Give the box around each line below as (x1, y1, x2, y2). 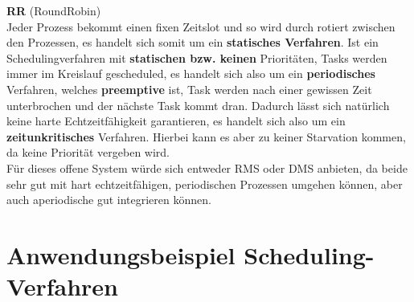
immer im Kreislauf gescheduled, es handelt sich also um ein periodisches (6, 65, 375, 82)
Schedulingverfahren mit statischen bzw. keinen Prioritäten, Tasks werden (6, 49, 387, 66)
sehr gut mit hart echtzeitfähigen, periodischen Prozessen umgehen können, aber (6, 175, 403, 192)
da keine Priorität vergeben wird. (6, 144, 170, 161)
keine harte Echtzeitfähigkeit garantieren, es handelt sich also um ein (6, 112, 346, 129)
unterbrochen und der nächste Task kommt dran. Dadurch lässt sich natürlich (6, 96, 390, 113)
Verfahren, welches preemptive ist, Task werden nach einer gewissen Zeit (6, 80, 372, 97)
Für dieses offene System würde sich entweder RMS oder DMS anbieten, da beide (6, 159, 408, 176)
